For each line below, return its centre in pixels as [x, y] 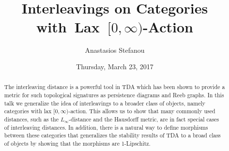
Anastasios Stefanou [115, 50]
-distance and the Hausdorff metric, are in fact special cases [144, 119]
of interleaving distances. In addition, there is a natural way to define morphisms [106, 127]
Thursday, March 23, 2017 [115, 66]
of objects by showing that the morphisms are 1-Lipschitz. [77, 143]
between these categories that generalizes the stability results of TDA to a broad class [112, 135]
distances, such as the [31, 119]
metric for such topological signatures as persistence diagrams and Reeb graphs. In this [114, 95]
